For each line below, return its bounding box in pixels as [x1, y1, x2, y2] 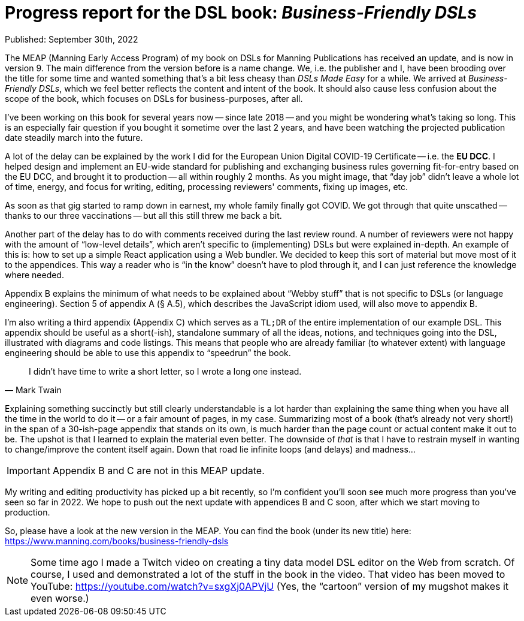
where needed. [5, 269, 64, 280]
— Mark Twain [5, 384, 62, 395]
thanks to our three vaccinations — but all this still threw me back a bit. [5, 210, 282, 221]
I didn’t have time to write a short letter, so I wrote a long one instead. [29, 366, 302, 376]
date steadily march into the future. [5, 132, 143, 143]
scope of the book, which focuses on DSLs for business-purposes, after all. [5, 93, 303, 104]
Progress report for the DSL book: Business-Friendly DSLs [5, 2, 477, 23]
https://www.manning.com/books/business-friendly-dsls [5, 535, 229, 546]
